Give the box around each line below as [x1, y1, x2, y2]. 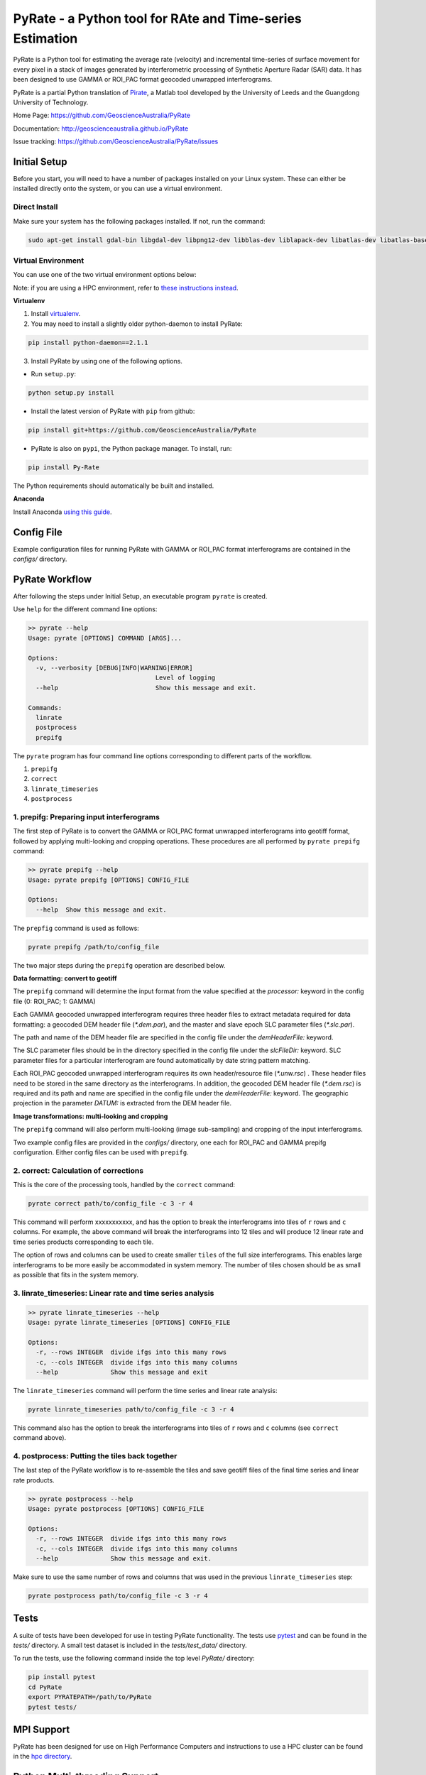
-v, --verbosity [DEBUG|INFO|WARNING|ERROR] [35, 664, 193, 672]
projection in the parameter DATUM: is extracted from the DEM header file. [13, 1099, 232, 1108]
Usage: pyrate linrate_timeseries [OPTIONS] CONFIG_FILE [28, 1318, 231, 1326]
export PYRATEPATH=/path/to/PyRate [28, 1693, 152, 1701]
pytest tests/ [28, 1703, 77, 1711]
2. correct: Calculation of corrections [13, 1165, 144, 1175]
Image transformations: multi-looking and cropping [13, 1112, 168, 1120]
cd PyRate [28, 1683, 62, 1691]
